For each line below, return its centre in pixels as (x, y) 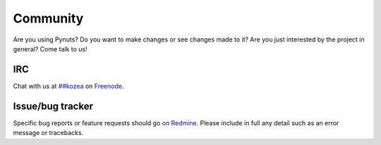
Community (48, 18)
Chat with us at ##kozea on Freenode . (68, 86)
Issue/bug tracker (53, 106)
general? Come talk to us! (50, 49)
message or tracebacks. (48, 133)
